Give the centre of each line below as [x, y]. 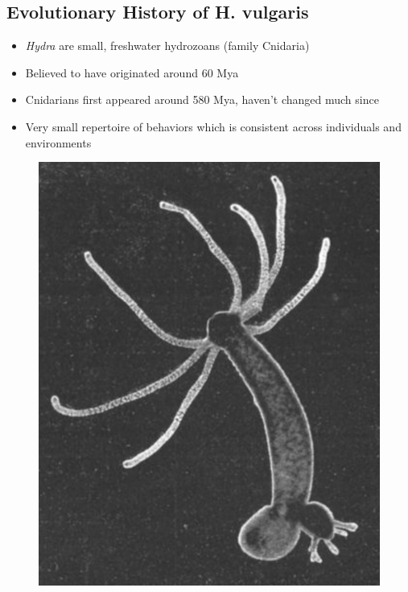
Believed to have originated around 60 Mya [132, 72]
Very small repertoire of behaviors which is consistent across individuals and [213, 126]
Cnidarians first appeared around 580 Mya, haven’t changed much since [202, 99]
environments [58, 142]
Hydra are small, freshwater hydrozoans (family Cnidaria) [167, 46]
